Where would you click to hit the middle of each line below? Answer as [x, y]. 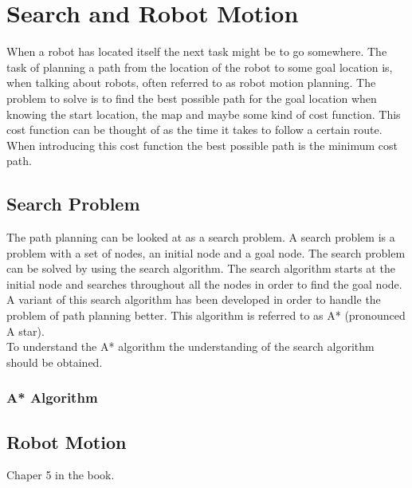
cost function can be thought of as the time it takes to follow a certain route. [194, 130]
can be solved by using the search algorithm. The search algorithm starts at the [201, 268]
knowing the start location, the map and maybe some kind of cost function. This [204, 114]
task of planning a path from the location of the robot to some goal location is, [200, 67]
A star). [26, 331]
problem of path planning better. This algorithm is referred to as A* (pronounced [206, 315]
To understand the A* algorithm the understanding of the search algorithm [190, 346]
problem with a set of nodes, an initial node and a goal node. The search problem [206, 252]
